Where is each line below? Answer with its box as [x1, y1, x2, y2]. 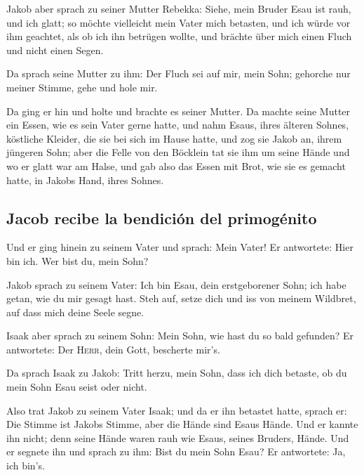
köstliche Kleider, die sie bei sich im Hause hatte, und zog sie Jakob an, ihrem [6, 131, 342, 145]
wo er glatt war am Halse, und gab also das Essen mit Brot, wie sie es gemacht [6, 158, 346, 173]
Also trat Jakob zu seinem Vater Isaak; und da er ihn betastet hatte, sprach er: [6, 403, 347, 417]
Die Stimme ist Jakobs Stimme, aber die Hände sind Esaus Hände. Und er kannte [6, 417, 358, 431]
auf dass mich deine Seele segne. [6, 304, 144, 319]
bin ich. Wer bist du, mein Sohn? [6, 253, 149, 268]
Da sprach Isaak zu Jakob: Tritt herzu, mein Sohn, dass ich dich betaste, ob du [6, 365, 347, 380]
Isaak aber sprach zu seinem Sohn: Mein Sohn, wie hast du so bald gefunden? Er [6, 328, 353, 343]
